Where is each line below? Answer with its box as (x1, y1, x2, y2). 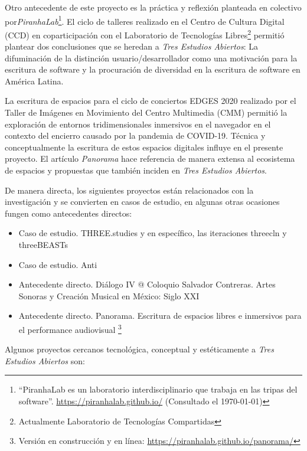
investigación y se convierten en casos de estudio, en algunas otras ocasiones (5, 195, 280, 208)
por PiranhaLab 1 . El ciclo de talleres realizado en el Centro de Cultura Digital (5, 13, 285, 27)
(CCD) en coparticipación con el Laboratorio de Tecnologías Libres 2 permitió (5, 27, 285, 41)
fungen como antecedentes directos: (5, 207, 132, 219)
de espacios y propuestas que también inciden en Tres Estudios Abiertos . (5, 164, 267, 177)
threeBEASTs (18, 238, 68, 250)
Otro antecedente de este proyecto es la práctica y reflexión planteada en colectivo (5, 1, 302, 13)
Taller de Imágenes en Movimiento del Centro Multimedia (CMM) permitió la (5, 106, 288, 119)
